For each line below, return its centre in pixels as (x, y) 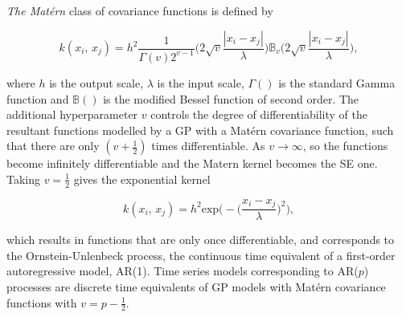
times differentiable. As (208, 146)
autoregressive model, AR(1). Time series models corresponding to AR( (183, 271)
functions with (42, 302)
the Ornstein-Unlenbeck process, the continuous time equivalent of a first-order (201, 255)
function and (38, 98)
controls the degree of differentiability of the (259, 114)
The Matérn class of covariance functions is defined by (140, 10)
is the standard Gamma (337, 82)
